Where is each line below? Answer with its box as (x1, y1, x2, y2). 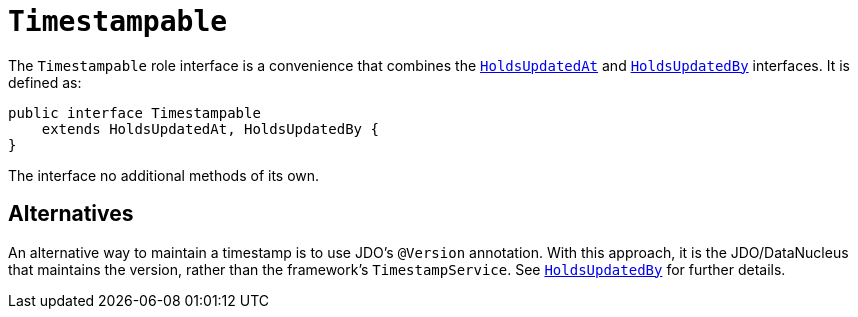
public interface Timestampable (8, 104, 261, 121)
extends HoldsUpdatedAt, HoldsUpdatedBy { (41, 120, 379, 137)
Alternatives (8, 201, 134, 227)
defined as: (8, 73, 82, 91)
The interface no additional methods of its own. (8, 166, 320, 184)
